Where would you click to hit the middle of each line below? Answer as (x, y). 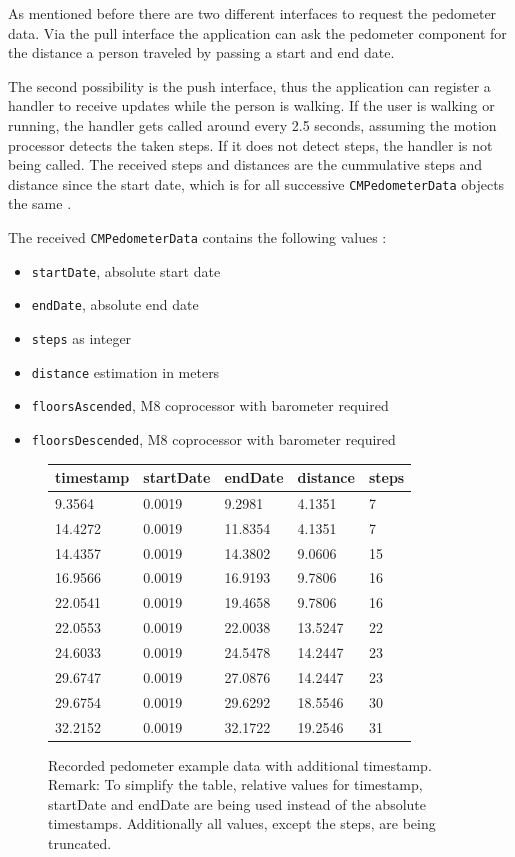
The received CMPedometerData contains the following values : (197, 237)
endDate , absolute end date (115, 304)
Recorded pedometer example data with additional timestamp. (240, 764)
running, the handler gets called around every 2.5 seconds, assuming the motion (252, 124)
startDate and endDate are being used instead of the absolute (237, 803)
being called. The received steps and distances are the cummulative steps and (245, 164)
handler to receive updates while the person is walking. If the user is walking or (251, 105)
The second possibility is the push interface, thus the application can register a (249, 85)
